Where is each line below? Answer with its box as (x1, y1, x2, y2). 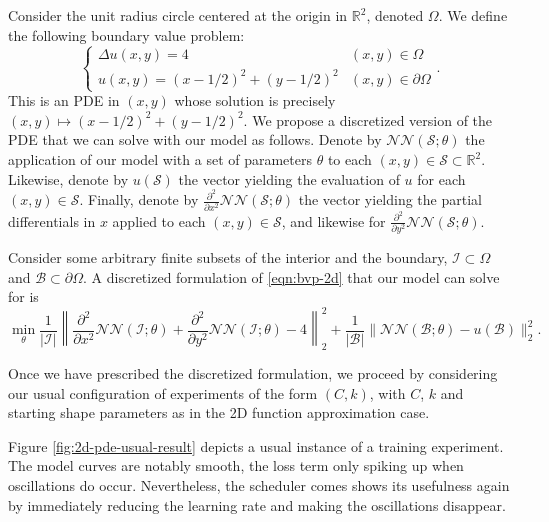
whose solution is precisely (174, 90, 336, 111)
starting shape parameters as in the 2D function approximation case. (8, 402, 430, 423)
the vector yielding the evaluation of (178, 168, 400, 189)
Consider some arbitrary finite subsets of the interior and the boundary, (8, 247, 448, 267)
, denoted (366, 5, 424, 25)
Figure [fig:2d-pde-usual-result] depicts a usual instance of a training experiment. (8, 435, 504, 456)
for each (417, 168, 466, 189)
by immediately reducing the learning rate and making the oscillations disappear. (8, 494, 506, 515)
